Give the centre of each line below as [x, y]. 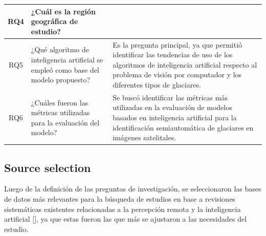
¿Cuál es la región [63, 11]
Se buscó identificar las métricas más [170, 97]
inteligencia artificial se [67, 59]
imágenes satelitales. [145, 137]
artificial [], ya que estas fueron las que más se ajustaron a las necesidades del [126, 219]
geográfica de [54, 21]
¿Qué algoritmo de [60, 49]
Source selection [48, 167]
